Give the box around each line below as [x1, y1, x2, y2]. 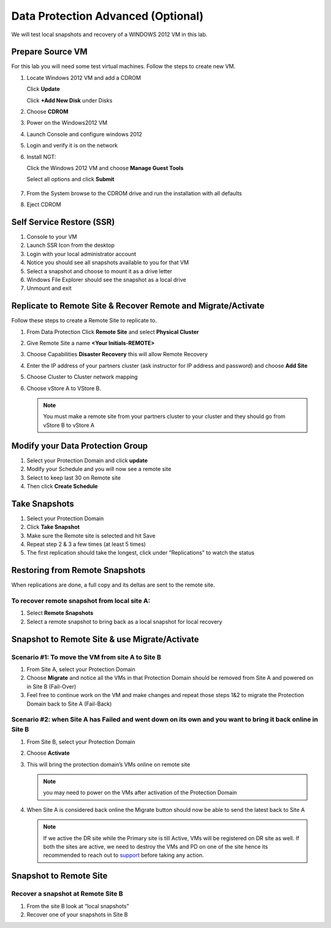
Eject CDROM [26, 201, 61, 208]
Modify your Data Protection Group [11, 440, 148, 451]
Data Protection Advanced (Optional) [11, 9, 204, 23]
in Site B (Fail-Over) [26, 682, 77, 690]
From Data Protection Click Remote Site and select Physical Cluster [26, 328, 199, 335]
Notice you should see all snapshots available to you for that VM [26, 259, 189, 267]
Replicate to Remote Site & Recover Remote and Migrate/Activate [11, 301, 265, 311]
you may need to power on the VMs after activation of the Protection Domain [43, 789, 237, 797]
